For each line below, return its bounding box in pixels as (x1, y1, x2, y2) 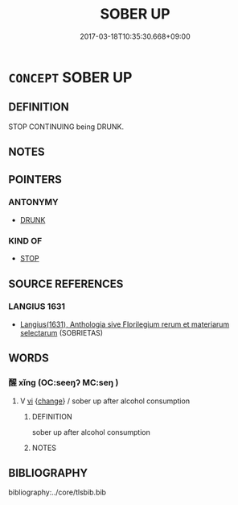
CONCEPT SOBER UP (8, 68, 133, 86)
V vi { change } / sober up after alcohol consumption (19, 396, 191, 406)
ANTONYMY (8, 197, 59, 208)
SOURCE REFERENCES (8, 277, 124, 290)
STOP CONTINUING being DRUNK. (8, 122, 125, 131)
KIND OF (8, 235, 43, 246)
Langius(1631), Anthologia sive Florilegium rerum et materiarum (19, 319, 230, 329)
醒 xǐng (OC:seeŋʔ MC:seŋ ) (8, 377, 119, 388)
